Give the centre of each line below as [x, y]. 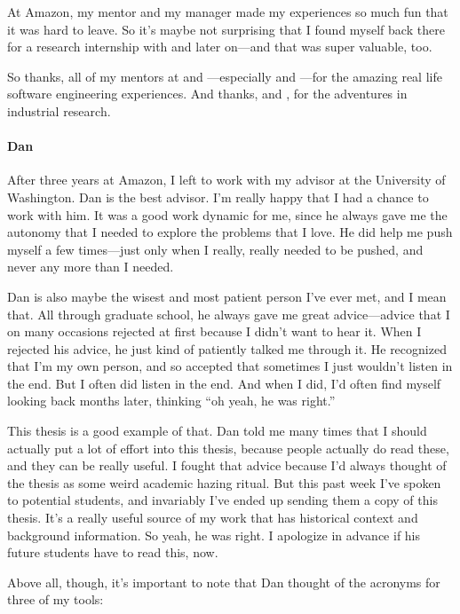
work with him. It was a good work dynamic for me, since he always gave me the [227, 214]
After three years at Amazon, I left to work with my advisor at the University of [226, 180]
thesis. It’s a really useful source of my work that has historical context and [213, 518]
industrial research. [59, 110]
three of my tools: [56, 599]
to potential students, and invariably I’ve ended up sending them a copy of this [222, 500]
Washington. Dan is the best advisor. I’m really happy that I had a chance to [218, 197]
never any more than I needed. [91, 267]
